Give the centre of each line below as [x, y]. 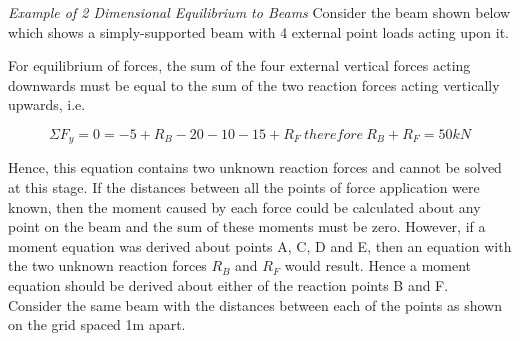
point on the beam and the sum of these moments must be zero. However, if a [247, 226]
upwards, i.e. [47, 104]
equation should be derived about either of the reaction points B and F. [228, 284]
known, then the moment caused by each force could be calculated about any [244, 206]
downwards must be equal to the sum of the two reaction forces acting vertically [254, 84]
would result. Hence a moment [378, 265]
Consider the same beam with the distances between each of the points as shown [255, 304]
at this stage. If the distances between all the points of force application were [244, 187]
